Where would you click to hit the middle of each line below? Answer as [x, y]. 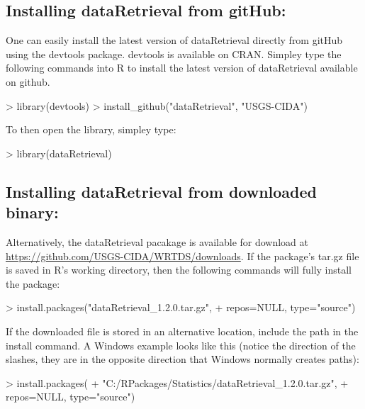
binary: [32, 212]
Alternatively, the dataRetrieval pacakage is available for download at [157, 241]
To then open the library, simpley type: [91, 129]
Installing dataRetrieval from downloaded [162, 191]
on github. [28, 81]
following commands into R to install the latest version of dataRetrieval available [182, 68]
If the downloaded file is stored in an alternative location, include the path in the [182, 331]
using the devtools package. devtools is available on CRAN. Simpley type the [174, 54]
